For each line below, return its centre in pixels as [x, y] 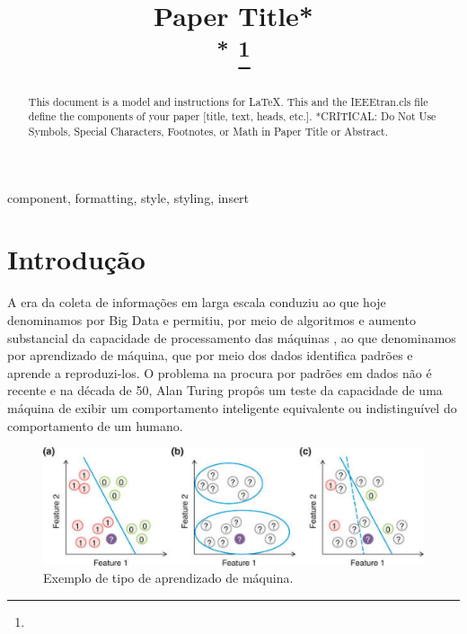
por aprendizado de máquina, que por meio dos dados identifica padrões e [210, 355]
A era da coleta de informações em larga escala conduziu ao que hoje [197, 302]
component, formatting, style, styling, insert [128, 197]
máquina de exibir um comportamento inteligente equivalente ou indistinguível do [232, 407]
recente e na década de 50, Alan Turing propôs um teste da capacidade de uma [225, 390]
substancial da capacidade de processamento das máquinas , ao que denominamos [232, 337]
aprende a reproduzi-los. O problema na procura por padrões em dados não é [220, 372]
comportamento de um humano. [95, 425]
